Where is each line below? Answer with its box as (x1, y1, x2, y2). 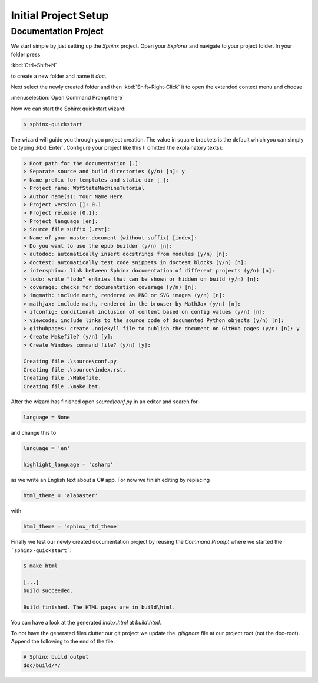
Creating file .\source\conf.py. (23, 358, 120, 365)
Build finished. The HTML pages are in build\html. (23, 603, 176, 610)
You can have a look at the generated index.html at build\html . (11, 619, 161, 626)
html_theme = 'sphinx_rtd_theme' (23, 523, 120, 530)
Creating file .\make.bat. (23, 383, 101, 389)
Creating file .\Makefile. (23, 375, 101, 382)
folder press (11, 51, 41, 58)
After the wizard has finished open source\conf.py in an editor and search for (11, 398, 198, 405)
